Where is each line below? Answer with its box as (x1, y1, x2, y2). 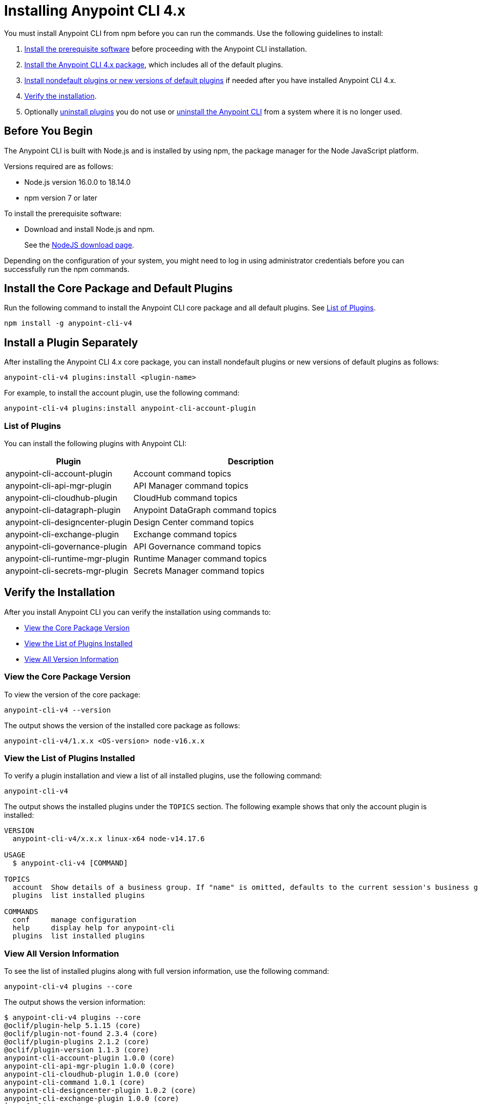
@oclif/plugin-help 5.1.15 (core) (4, 1021, 141, 1030)
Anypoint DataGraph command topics (133, 505, 277, 516)
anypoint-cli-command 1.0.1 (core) (4, 1078, 145, 1087)
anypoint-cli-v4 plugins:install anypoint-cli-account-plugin (4, 404, 256, 413)
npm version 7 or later (24, 193, 98, 202)
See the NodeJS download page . (24, 240, 134, 249)
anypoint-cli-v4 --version (4, 705, 111, 714)
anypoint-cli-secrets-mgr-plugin (6, 566, 129, 576)
